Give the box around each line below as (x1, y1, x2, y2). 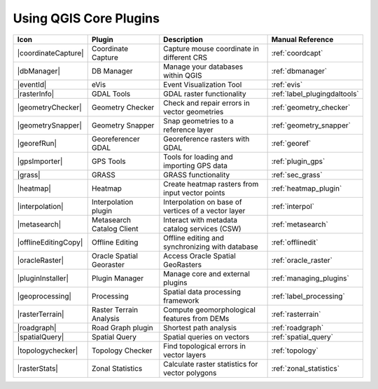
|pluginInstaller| (17, 273, 69, 283)
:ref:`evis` (271, 79, 303, 89)
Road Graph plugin (91, 322, 153, 332)
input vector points (163, 188, 225, 198)
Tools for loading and (163, 151, 234, 161)
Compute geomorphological (163, 305, 255, 315)
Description (163, 34, 203, 44)
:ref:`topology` (271, 346, 318, 355)
